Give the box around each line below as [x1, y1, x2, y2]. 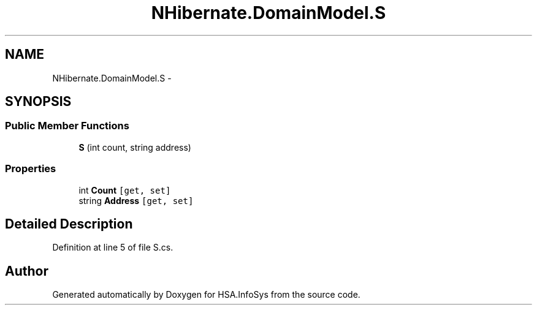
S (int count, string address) [78, 142, 191, 153]
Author [5, 263, 48, 279]
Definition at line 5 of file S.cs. [52, 242, 173, 253]
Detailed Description [5, 216, 133, 232]
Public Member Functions [5, 119, 129, 132]
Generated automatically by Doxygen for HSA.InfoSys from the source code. [52, 289, 360, 300]
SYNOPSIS [5, 94, 72, 110]
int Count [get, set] [78, 184, 171, 195]
